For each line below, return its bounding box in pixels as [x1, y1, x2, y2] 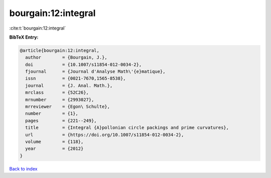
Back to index [9, 165, 38, 171]
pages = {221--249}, [25, 118, 97, 123]
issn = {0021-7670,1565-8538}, [25, 76, 126, 81]
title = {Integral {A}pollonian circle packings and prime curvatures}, [25, 125, 229, 130]
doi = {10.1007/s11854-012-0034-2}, [25, 62, 142, 67]
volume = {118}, [25, 139, 84, 144]
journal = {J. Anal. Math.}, [25, 83, 113, 88]
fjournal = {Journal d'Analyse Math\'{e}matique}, [25, 69, 166, 75]
